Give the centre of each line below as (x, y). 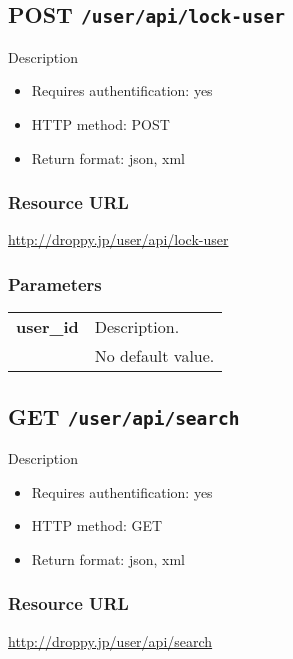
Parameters (55, 283)
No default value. (154, 356)
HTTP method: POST (100, 123)
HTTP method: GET (97, 525)
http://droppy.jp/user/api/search (110, 640)
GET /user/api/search (124, 415)
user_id (47, 327)
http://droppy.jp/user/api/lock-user (118, 239)
